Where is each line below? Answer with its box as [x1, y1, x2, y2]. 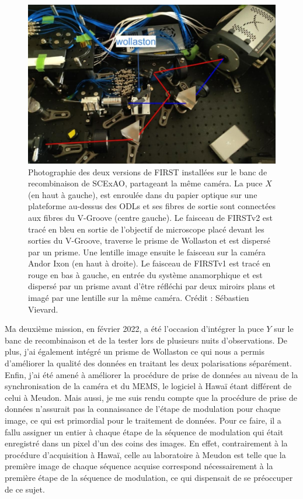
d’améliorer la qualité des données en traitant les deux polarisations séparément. [5, 357, 292, 369]
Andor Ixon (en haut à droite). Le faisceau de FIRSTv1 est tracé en [28, 257, 271, 269]
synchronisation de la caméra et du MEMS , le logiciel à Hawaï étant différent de [5, 380, 292, 392]
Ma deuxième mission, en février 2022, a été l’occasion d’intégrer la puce [5, 323, 264, 335]
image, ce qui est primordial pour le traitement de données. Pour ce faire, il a [5, 414, 281, 427]
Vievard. [28, 303, 58, 315]
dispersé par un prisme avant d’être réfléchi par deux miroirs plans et [28, 280, 276, 292]
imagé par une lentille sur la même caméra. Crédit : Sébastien [28, 292, 249, 304]
